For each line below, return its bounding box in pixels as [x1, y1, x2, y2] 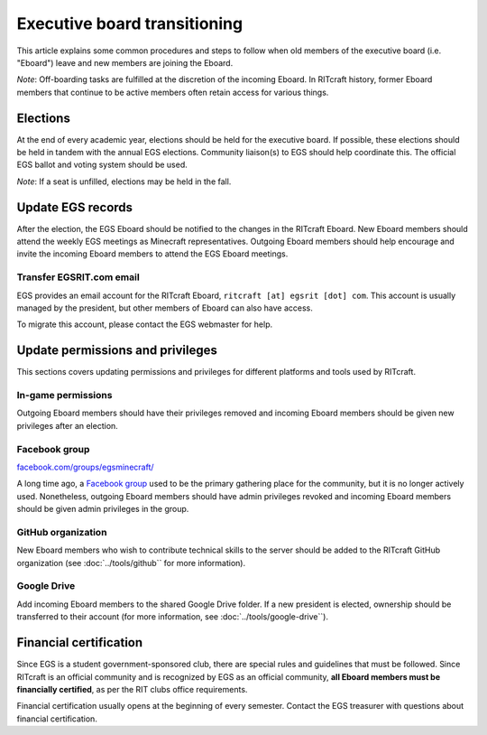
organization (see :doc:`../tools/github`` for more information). [16, 557, 246, 568]
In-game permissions [16, 389, 113, 402]
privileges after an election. [16, 420, 119, 431]
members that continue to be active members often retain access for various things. [16, 87, 329, 98]
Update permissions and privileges [16, 343, 218, 358]
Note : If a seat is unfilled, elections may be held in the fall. [16, 176, 232, 187]
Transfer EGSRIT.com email [16, 271, 140, 284]
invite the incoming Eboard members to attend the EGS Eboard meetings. [16, 248, 289, 259]
